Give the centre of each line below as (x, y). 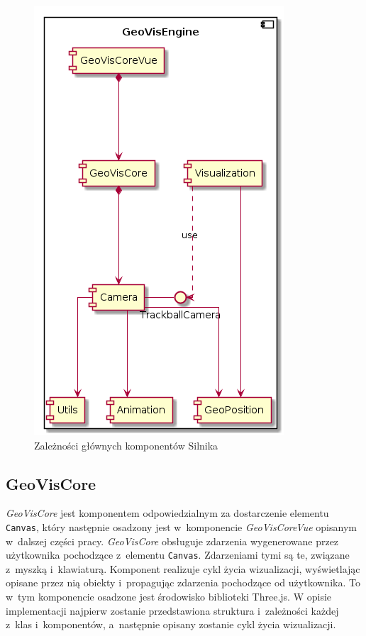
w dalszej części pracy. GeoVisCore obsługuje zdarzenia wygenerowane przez (172, 541)
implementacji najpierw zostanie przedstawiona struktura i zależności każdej (172, 610)
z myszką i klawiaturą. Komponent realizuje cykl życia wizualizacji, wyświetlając (183, 568)
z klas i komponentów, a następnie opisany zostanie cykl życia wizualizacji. (171, 624)
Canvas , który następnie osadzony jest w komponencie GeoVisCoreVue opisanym (181, 526)
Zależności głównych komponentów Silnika (126, 445)
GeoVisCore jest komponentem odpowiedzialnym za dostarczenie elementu (167, 513)
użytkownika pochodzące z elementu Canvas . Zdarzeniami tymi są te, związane (178, 555)
